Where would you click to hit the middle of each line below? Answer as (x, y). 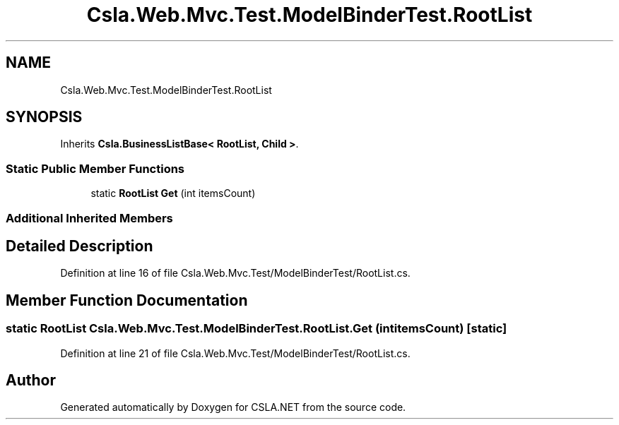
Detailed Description (79, 246)
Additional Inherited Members (89, 218)
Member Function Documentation (127, 300)
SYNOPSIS (44, 117)
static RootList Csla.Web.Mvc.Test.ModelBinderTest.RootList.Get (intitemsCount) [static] (257, 329)
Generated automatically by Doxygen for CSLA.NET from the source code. (233, 407)
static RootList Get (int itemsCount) (173, 193)
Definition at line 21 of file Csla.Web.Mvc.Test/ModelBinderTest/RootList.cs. (235, 353)
